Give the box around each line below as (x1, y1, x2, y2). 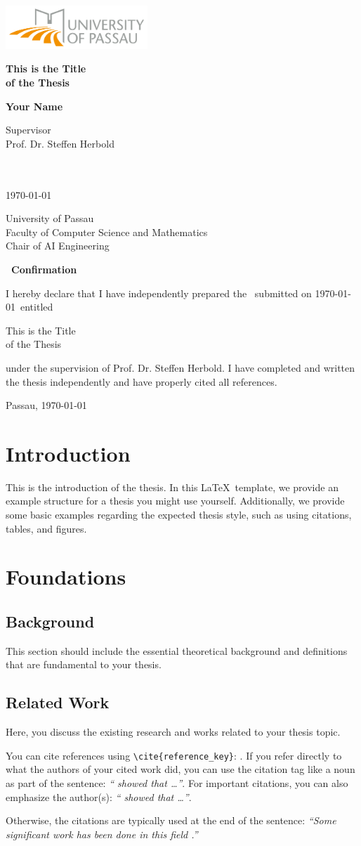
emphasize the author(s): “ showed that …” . (6, 789, 192, 804)
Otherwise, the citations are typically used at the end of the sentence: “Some (6, 813, 336, 828)
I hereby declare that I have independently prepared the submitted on (6, 285, 312, 300)
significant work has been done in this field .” (6, 826, 198, 841)
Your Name (6, 98, 63, 113)
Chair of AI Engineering (6, 238, 110, 253)
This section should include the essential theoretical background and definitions (6, 643, 348, 658)
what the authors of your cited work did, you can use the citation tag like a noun (6, 762, 355, 776)
